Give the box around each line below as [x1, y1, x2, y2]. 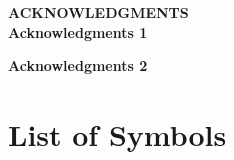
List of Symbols [8, 113, 227, 154]
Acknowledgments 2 [8, 55, 148, 76]
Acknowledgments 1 [8, 21, 148, 42]
